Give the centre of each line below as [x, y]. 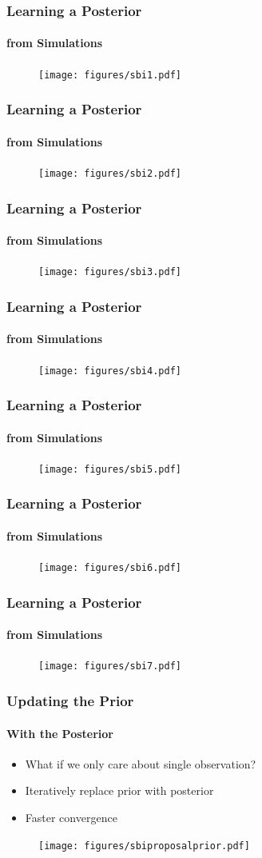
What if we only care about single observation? [141, 763]
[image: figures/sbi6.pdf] [110, 568]
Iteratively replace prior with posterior [119, 790]
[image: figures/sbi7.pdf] [110, 666]
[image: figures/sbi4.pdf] [110, 371]
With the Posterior [60, 733]
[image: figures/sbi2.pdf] [110, 173]
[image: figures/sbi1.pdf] [110, 75]
